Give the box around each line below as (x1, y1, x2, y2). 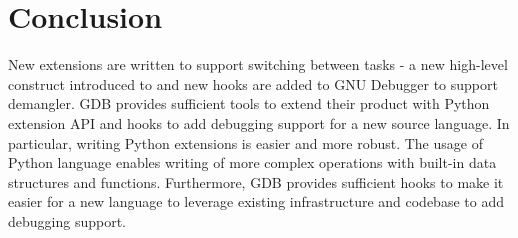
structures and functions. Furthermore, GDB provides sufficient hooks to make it (8, 171, 504, 192)
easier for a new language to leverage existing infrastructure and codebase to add (8, 191, 504, 212)
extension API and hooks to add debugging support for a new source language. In (8, 112, 510, 133)
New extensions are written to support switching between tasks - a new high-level (8, 54, 508, 75)
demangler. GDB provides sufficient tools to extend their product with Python (8, 93, 490, 114)
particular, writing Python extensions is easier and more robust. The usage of (8, 132, 483, 153)
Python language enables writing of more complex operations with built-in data (8, 152, 497, 173)
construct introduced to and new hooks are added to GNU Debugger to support (8, 73, 498, 94)
